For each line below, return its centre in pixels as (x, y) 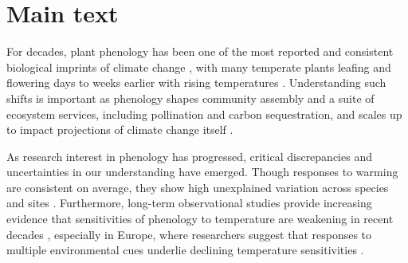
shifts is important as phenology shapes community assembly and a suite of (190, 98)
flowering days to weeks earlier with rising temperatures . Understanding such (196, 82)
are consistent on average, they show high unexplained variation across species (198, 187)
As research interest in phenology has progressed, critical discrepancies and (189, 156)
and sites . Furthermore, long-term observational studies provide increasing (189, 203)
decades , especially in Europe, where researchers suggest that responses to (189, 234)
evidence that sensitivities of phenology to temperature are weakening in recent (200, 219)
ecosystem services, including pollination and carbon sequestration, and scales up (204, 114)
